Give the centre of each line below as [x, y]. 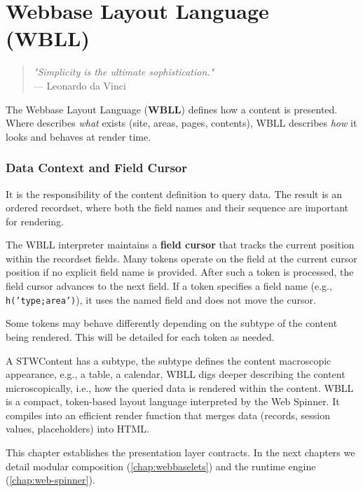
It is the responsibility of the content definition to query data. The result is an [174, 194]
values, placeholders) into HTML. [77, 429]
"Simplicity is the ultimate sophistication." [124, 72]
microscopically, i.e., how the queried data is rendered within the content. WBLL [180, 387]
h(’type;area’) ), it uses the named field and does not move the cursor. [161, 299]
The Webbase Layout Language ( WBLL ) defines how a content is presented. [172, 109]
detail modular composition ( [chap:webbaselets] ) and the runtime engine [161, 466]
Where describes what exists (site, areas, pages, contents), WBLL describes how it [181, 123]
